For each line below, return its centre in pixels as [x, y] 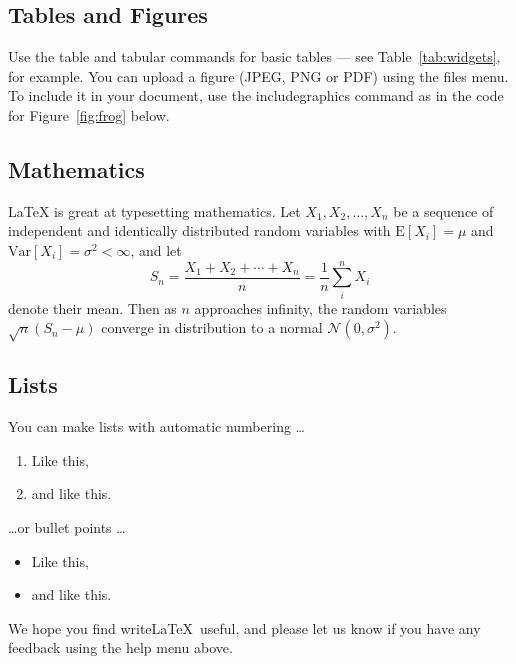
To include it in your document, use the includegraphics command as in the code [256, 95]
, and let [156, 249]
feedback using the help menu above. [120, 647]
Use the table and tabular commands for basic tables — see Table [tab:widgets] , [254, 56]
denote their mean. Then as [92, 307]
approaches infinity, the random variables [320, 307]
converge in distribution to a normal [212, 327]
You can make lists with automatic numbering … [156, 426]
